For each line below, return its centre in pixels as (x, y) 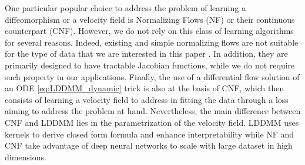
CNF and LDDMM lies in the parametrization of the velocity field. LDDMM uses (152, 122)
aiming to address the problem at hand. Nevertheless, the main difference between (153, 111)
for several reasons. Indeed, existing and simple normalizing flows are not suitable (152, 42)
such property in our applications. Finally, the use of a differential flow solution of (152, 76)
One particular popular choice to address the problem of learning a (125, 8)
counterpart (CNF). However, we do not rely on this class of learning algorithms (149, 31)
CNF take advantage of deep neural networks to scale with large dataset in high (149, 145)
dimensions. (26, 157)
